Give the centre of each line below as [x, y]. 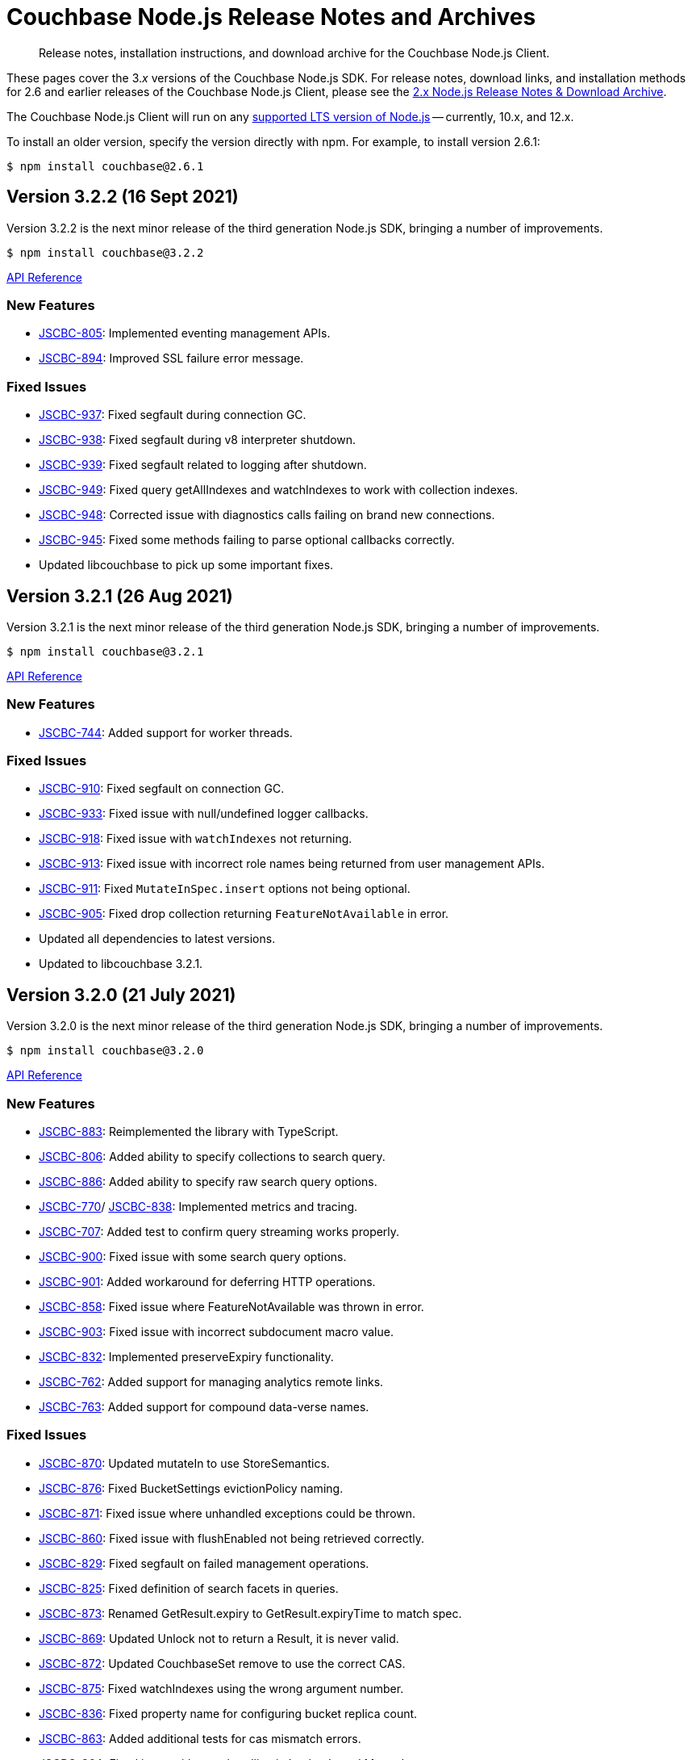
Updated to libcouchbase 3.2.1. [121, 964]
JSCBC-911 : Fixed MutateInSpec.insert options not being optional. [225, 889]
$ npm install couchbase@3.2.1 [105, 651]
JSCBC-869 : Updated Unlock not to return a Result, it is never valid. [219, 1638]
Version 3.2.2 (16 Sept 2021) [123, 197]
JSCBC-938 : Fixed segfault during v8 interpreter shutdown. [198, 440]
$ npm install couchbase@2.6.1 [105, 166]
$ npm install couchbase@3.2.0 [105, 1051]
